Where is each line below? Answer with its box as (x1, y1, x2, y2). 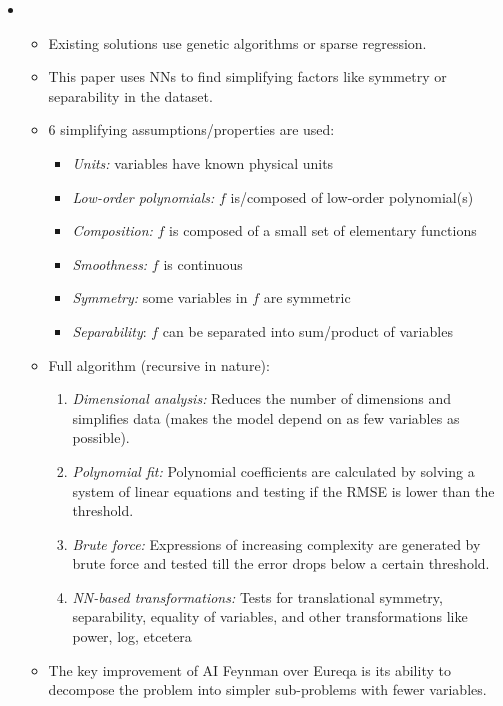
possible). (72, 427, 130, 448)
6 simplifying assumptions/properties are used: (48, 119, 335, 140)
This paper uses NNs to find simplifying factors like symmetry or (48, 66, 447, 87)
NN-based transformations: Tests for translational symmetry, (72, 586, 443, 607)
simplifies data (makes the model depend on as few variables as (72, 407, 460, 428)
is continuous (163, 253, 243, 274)
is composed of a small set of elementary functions (169, 220, 477, 241)
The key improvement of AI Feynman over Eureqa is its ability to (48, 659, 451, 680)
